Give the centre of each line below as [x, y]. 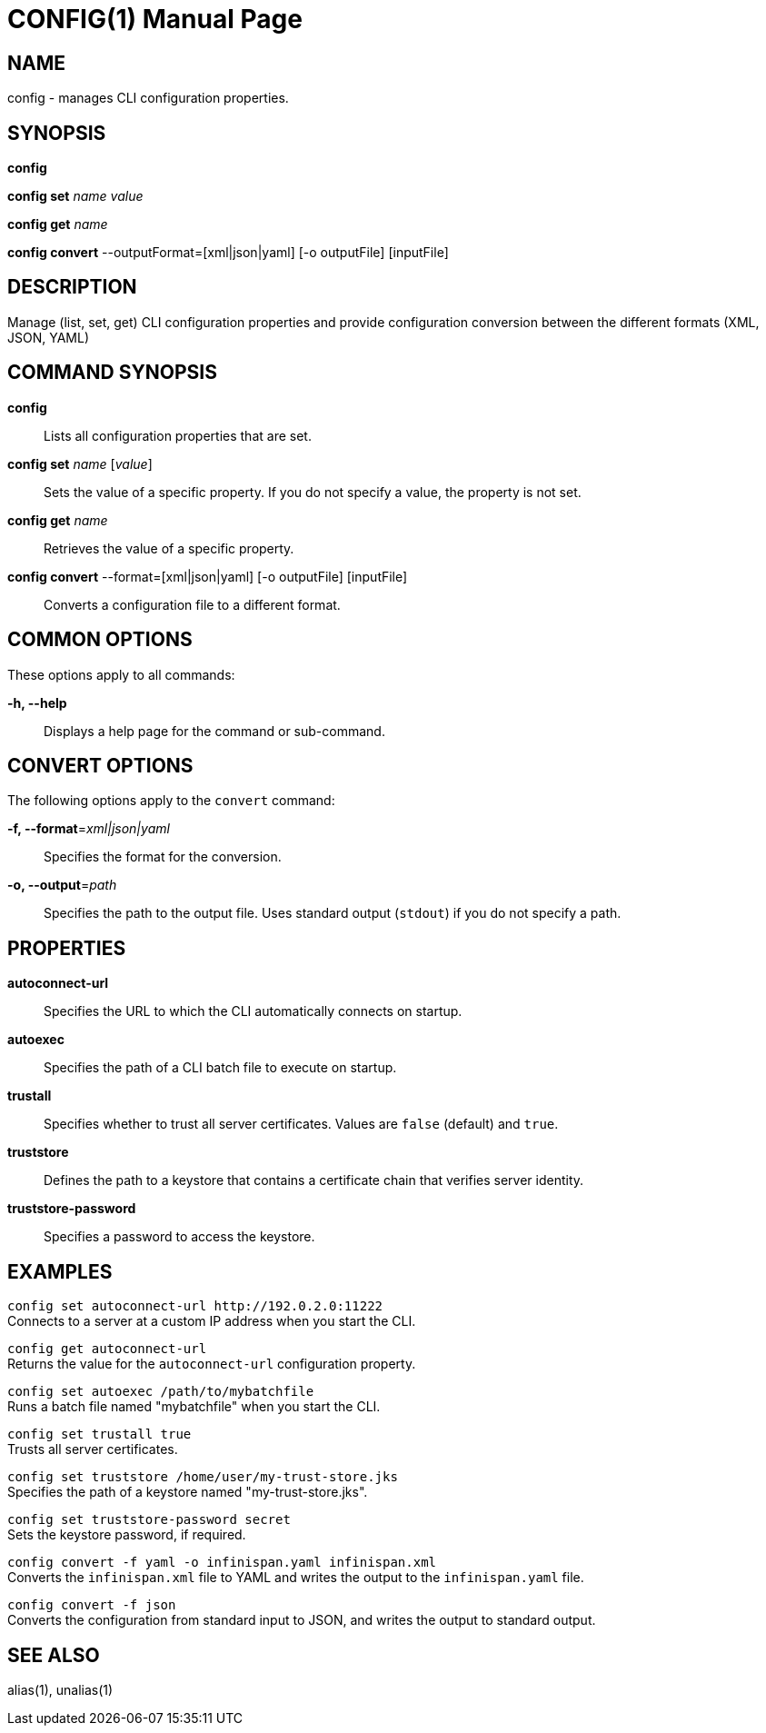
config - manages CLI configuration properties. [148, 98]
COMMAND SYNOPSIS [112, 373]
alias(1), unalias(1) [60, 1689]
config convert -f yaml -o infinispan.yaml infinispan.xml [222, 1563]
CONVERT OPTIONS [100, 765]
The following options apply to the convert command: [171, 801]
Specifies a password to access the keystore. [179, 1237]
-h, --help [37, 702]
